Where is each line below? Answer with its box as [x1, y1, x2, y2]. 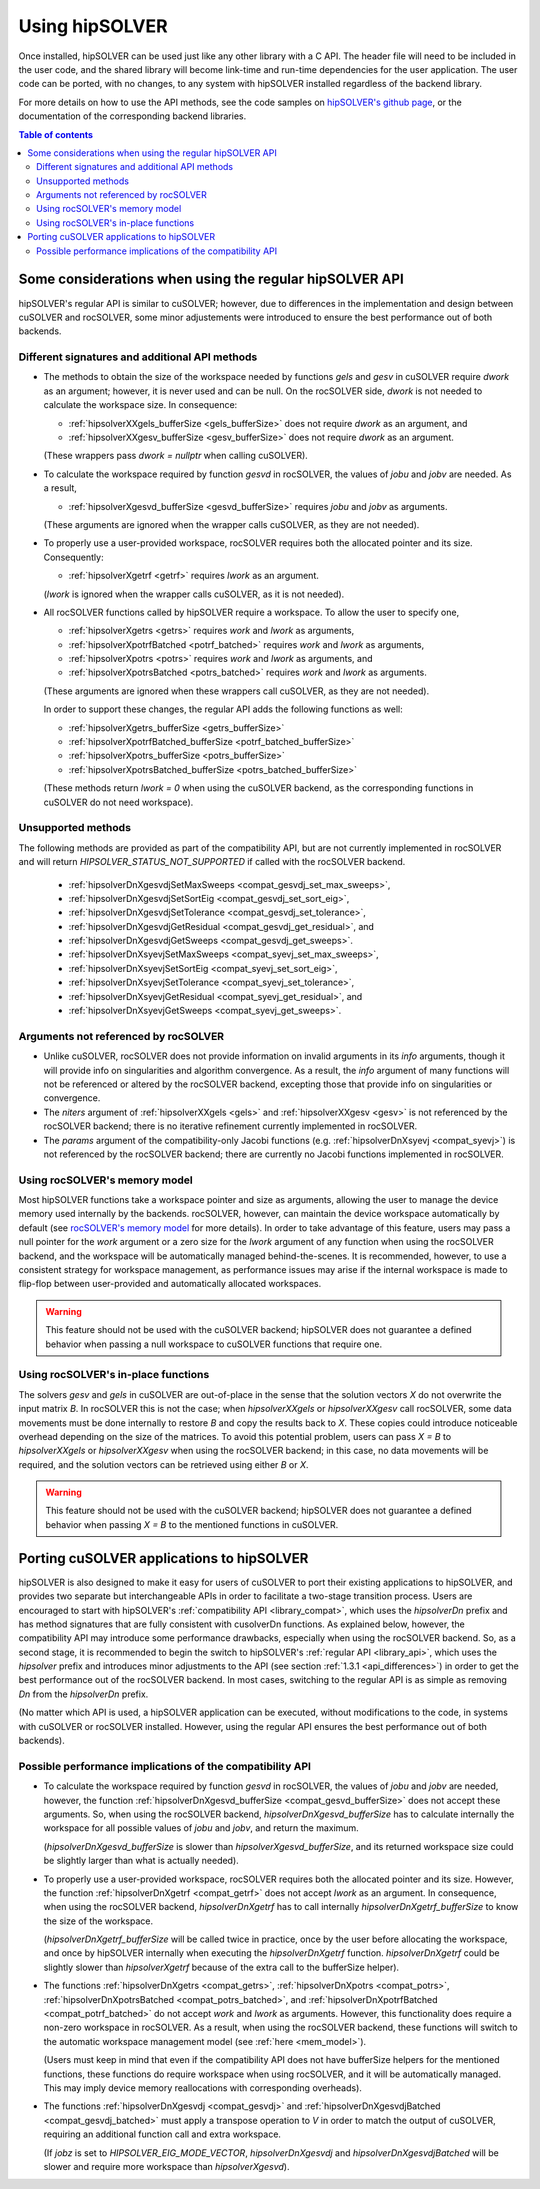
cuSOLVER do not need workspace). [43, 796, 194, 808]
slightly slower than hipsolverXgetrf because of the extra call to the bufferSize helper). [43, 1961, 400, 1973]
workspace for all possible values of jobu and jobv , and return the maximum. [43, 1822, 359, 1834]
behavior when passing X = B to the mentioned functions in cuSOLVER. [45, 1518, 339, 1530]
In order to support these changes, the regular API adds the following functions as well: [43, 703, 404, 715]
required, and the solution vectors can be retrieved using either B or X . [18, 1458, 309, 1470]
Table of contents [18, 128, 94, 140]
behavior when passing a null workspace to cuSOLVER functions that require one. [45, 1338, 383, 1350]
